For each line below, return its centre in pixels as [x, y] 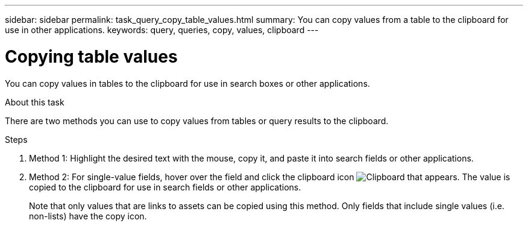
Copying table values [91, 56]
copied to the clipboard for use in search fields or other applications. [165, 187]
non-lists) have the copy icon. [88, 216]
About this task [35, 102]
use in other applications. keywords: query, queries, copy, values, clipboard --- [162, 30]
